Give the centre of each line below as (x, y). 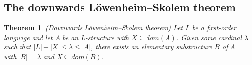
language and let (28, 37)
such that (18, 47)
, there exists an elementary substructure (152, 47)
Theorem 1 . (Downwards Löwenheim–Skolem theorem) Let (94, 28)
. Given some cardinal (209, 37)
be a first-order (214, 28)
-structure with (107, 37)
